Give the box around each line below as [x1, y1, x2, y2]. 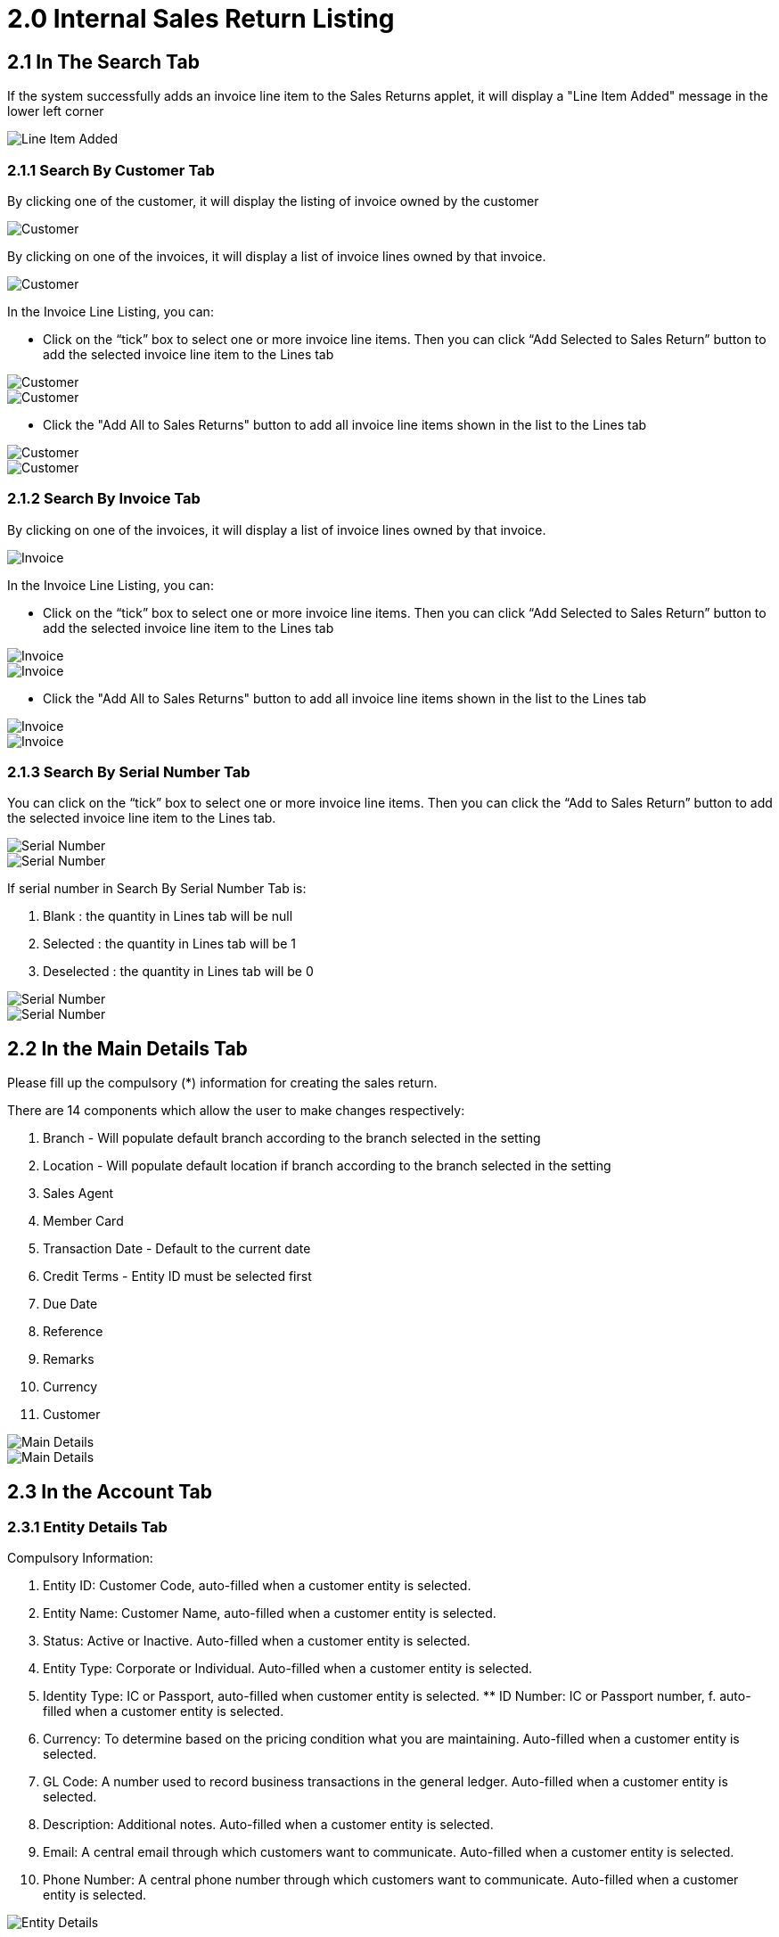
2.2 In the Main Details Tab [7, 1037, 248, 1060]
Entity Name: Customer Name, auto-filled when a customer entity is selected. [43, 1605, 496, 1621]
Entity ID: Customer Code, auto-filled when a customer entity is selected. [43, 1578, 471, 1594]
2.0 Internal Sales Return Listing [7, 4, 395, 34]
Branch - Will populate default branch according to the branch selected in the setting [43, 1130, 541, 1146]
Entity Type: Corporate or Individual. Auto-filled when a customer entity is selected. [43, 1661, 533, 1677]
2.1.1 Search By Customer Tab [7, 160, 215, 179]
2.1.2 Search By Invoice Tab [7, 489, 201, 508]
